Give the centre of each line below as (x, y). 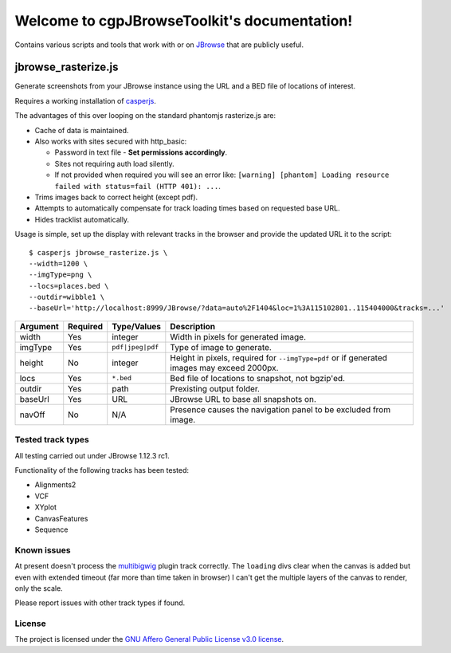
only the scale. (39, 588)
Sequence (51, 529)
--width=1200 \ (59, 264)
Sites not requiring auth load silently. (114, 163)
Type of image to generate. (221, 347)
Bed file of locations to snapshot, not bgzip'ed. (258, 378)
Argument (39, 326)
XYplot (46, 507)
